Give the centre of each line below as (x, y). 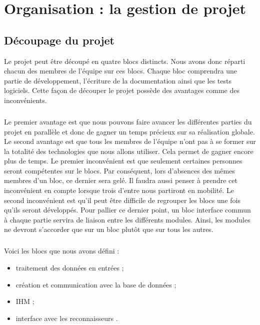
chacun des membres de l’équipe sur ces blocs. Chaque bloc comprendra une (121, 71)
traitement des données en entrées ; (70, 268)
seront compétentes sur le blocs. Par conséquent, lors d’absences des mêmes (119, 170)
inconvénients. (25, 100)
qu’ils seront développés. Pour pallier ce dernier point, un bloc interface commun (127, 210)
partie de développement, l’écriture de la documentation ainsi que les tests (118, 80)
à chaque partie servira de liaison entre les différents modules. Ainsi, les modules (127, 219)
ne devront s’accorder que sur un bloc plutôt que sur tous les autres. (109, 229)
